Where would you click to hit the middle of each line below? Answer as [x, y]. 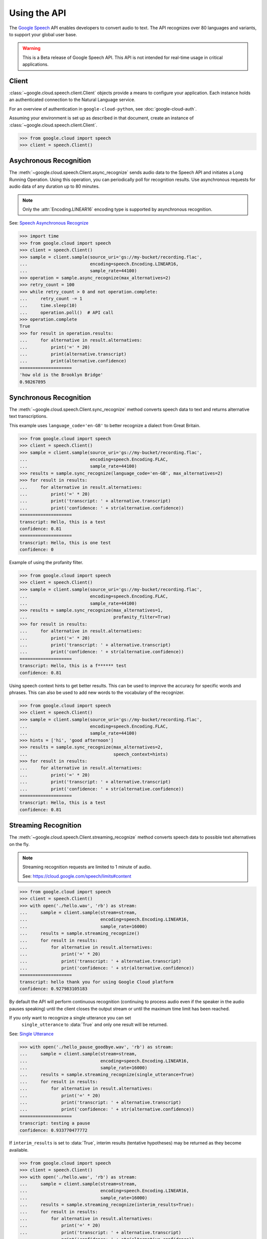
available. [19, 1150]
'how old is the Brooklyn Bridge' [61, 375]
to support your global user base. [43, 34]
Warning [31, 48]
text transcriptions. [28, 416]
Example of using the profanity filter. [46, 563]
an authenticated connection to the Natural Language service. [72, 100]
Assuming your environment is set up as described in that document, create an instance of [101, 118]
